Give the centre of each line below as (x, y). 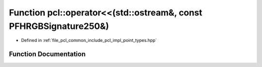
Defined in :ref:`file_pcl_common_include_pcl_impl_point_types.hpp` (89, 40)
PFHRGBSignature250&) (59, 26)
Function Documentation (47, 54)
